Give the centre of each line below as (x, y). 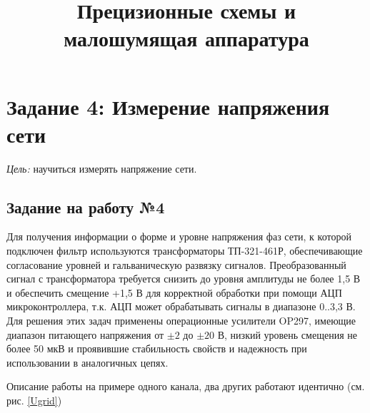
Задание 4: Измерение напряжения (168, 106)
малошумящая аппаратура (186, 38)
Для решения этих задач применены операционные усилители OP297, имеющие (181, 321)
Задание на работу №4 (86, 206)
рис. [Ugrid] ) (34, 401)
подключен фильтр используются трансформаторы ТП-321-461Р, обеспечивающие (185, 251)
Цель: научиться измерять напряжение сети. (102, 168)
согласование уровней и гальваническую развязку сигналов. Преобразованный (176, 264)
